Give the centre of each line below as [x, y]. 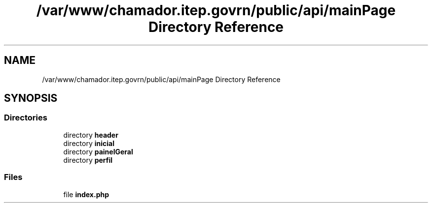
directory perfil [88, 160]
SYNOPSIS [31, 98]
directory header [91, 135]
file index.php [86, 194]
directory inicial [89, 143]
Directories [26, 118]
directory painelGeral [98, 151]
